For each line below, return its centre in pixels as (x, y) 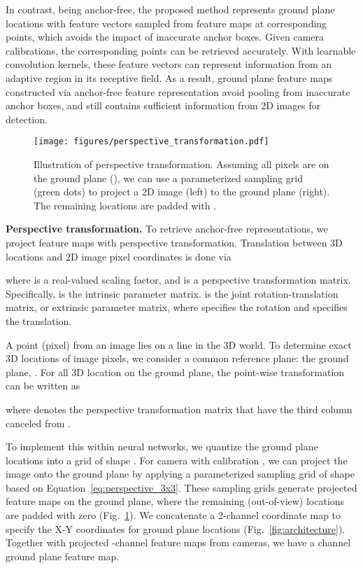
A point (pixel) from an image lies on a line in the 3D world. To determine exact (179, 344)
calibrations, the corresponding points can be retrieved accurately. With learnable (181, 50)
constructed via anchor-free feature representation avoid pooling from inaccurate (178, 91)
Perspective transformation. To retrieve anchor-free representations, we (167, 229)
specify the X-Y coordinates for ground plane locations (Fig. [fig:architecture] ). (176, 528)
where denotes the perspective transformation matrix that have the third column (179, 409)
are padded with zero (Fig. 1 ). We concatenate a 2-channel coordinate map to (173, 515)
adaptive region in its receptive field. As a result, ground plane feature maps (169, 77)
